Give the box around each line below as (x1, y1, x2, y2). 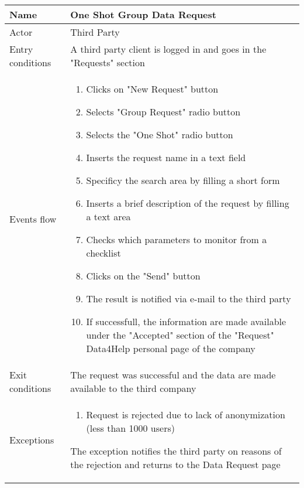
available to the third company (70, 381, 196, 395)
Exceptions (9, 432, 54, 446)
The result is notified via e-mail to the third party (86, 292, 291, 305)
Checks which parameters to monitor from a (86, 233, 267, 246)
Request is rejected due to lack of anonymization (86, 408, 285, 421)
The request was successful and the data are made (70, 368, 276, 381)
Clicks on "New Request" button (86, 82, 219, 95)
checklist (86, 246, 121, 260)
